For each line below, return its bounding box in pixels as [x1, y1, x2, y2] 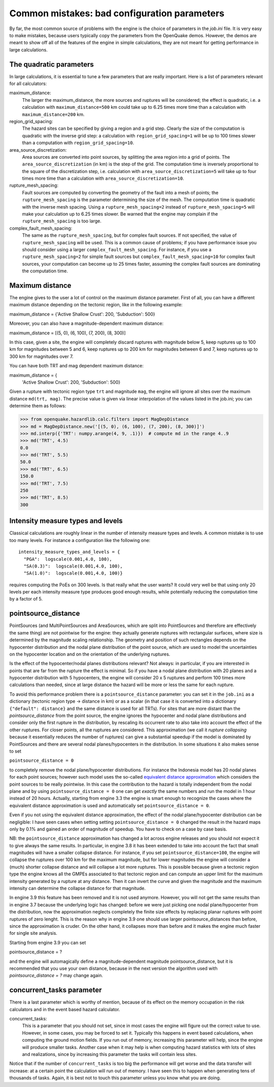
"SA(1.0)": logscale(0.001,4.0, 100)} [23, 570, 123, 576]
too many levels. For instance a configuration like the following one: [9, 537, 151, 543]
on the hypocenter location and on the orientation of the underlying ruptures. [9, 651, 170, 657]
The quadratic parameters [9, 60, 94, 69]
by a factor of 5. [9, 596, 43, 602]
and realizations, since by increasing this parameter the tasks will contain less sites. [22, 1051, 197, 1057]
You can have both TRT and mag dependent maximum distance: [9, 363, 144, 369]
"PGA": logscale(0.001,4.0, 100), [23, 556, 113, 562]
